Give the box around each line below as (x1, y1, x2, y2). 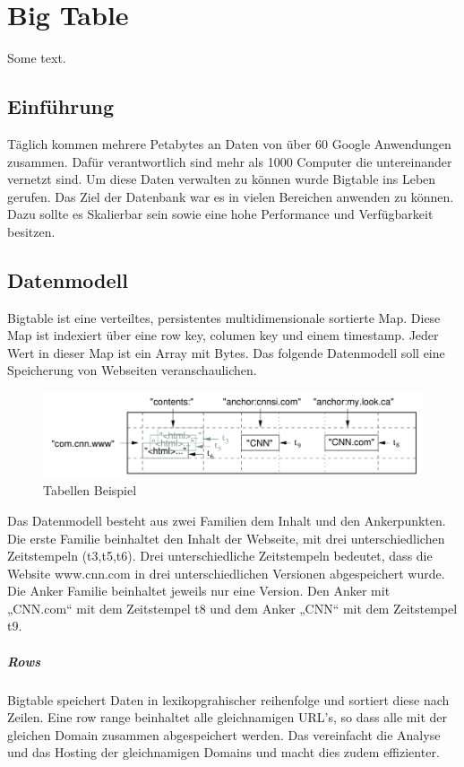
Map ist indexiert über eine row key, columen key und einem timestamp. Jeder (7, 326, 439, 344)
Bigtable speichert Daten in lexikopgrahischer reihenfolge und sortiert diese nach (7, 690, 450, 709)
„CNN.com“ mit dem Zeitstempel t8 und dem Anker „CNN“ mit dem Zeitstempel (7, 598, 458, 617)
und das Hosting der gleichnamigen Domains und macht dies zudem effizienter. (7, 743, 440, 762)
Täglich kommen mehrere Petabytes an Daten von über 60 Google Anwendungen (7, 134, 451, 153)
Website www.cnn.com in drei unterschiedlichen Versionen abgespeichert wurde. (7, 563, 445, 582)
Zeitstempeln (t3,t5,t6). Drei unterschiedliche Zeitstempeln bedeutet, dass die (7, 546, 433, 565)
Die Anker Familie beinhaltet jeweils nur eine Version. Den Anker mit (7, 581, 391, 600)
